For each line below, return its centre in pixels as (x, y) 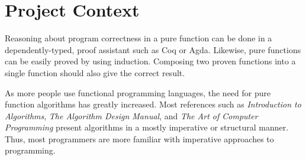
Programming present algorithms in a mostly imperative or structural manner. (147, 127)
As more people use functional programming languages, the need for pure (138, 92)
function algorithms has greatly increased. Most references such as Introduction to (153, 104)
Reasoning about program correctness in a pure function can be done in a (138, 38)
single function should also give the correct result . (95, 72)
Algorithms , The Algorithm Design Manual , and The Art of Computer (131, 115)
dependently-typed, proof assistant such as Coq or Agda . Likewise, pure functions (153, 49)
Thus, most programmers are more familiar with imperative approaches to (139, 138)
